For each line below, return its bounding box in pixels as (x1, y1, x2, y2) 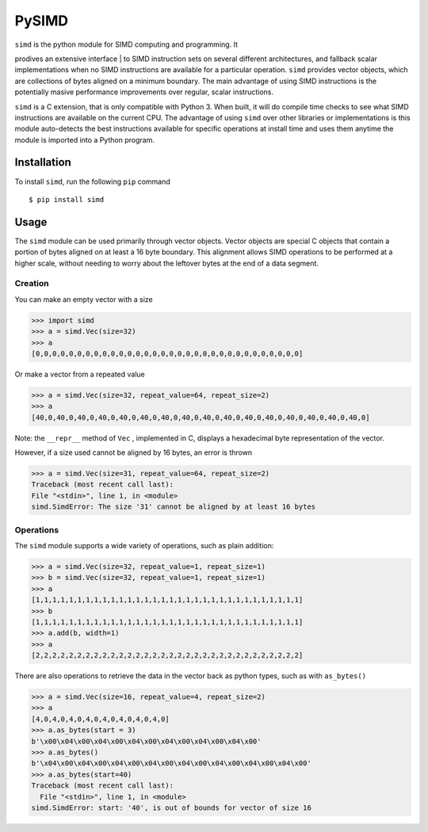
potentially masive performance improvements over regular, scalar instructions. (14, 87, 273, 97)
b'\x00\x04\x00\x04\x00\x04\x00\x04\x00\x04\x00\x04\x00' (31, 737, 262, 746)
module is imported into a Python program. (14, 135, 155, 144)
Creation (14, 278, 49, 289)
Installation (14, 155, 71, 170)
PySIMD (14, 12, 69, 29)
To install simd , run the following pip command (14, 177, 170, 186)
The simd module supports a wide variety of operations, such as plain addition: (14, 540, 274, 550)
